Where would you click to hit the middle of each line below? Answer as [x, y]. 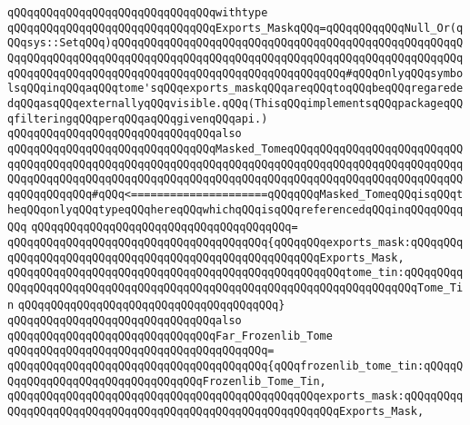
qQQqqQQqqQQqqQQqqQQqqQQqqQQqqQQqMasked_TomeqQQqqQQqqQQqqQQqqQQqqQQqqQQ [235, 148]
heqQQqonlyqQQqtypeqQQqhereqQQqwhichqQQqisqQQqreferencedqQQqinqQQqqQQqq [235, 209]
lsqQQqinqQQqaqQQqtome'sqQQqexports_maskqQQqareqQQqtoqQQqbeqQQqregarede [235, 89]
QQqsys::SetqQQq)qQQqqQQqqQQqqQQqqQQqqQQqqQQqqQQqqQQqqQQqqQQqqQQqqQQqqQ [235, 43]
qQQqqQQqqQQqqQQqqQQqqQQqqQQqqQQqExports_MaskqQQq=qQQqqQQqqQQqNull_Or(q [235, 28]
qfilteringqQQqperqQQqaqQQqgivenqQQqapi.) [138, 119]
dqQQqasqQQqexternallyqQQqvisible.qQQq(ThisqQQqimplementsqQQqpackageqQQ [235, 103]
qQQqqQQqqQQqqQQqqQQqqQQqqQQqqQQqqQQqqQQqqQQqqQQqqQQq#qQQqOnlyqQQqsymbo [235, 73]
